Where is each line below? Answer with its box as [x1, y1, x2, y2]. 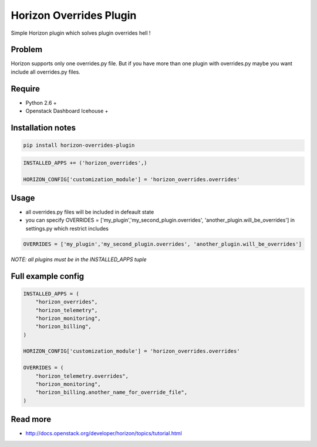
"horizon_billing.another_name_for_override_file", [35, 389, 188, 396]
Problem [11, 45, 43, 55]
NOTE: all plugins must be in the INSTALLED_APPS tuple [11, 256, 147, 263]
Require [11, 84, 41, 94]
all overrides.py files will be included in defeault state [25, 209, 154, 215]
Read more [11, 415, 52, 425]
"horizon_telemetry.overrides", [35, 372, 129, 379]
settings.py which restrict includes [25, 225, 109, 232]
